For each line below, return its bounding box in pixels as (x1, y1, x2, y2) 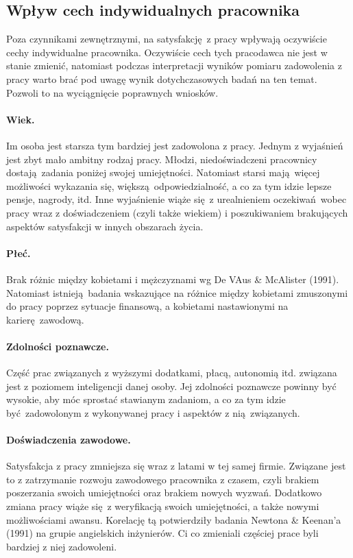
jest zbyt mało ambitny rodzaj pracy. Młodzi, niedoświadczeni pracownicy (6, 151, 317, 166)
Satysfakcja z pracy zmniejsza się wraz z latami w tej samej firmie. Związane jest (6, 459, 346, 473)
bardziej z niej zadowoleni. (6, 539, 117, 553)
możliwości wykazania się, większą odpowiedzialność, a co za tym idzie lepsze (6, 178, 332, 193)
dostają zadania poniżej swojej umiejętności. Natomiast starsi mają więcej (6, 165, 320, 180)
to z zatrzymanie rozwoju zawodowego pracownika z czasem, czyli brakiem (6, 472, 319, 486)
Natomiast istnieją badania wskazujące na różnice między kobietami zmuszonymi (6, 285, 348, 300)
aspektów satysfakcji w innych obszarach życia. (6, 219, 204, 233)
